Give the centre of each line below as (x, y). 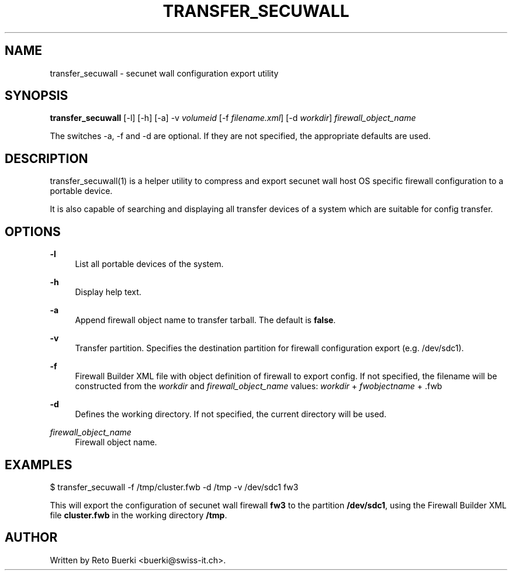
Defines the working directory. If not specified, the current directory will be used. (231, 414)
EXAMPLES (39, 465)
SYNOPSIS (37, 96)
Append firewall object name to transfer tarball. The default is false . (205, 320)
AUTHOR (31, 538)
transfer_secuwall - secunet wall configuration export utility (164, 73)
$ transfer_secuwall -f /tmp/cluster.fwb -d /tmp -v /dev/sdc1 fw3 (174, 487)
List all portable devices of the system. (149, 264)
